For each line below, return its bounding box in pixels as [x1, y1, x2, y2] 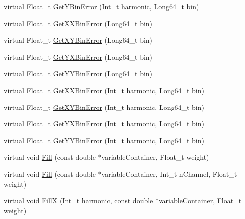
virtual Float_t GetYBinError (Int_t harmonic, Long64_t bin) [4, 1, 199, 11]
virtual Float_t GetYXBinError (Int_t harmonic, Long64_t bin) [4, 118, 204, 129]
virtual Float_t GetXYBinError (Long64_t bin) [4, 35, 153, 45]
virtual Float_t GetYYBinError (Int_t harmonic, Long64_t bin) [4, 135, 204, 145]
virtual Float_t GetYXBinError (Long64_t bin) [4, 51, 153, 62]
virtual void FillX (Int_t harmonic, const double [4, 195, 153, 206]
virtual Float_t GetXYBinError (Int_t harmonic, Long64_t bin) [4, 102, 204, 112]
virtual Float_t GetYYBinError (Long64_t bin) [4, 68, 153, 79]
